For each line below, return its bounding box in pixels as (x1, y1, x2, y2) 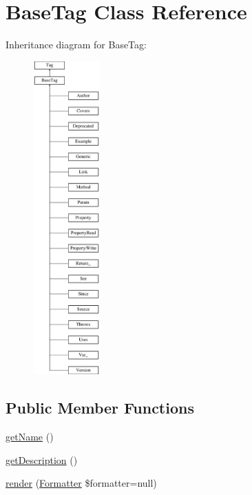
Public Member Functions (6, 397, 194, 418)
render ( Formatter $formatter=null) (6, 476, 157, 490)
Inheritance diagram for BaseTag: (6, 37, 147, 52)
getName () (6, 429, 54, 444)
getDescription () (6, 452, 78, 467)
